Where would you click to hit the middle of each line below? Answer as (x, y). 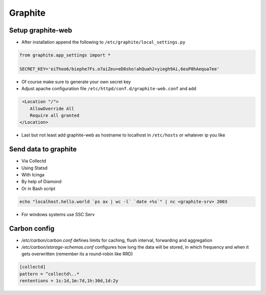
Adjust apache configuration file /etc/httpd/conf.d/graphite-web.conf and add (109, 89)
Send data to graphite (43, 149)
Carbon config (32, 228)
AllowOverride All (52, 109)
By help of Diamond (41, 182)
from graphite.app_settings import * (65, 55)
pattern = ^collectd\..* (50, 274)
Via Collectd (34, 161)
